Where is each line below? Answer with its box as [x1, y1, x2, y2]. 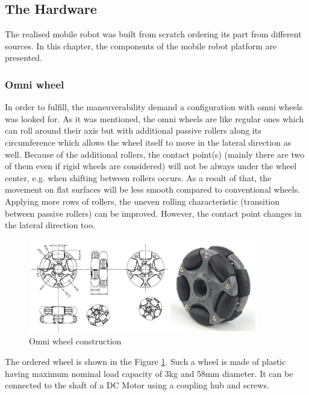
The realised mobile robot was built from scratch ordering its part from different [5, 28, 302, 40]
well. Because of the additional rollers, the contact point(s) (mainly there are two [5, 148, 305, 160]
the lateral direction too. [5, 219, 95, 231]
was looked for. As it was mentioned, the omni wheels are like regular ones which [5, 112, 304, 125]
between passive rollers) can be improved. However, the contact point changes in [5, 207, 302, 219]
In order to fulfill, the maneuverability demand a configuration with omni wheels [5, 101, 303, 113]
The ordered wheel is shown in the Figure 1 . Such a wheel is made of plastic [5, 355, 286, 368]
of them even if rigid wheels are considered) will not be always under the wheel [5, 160, 297, 172]
